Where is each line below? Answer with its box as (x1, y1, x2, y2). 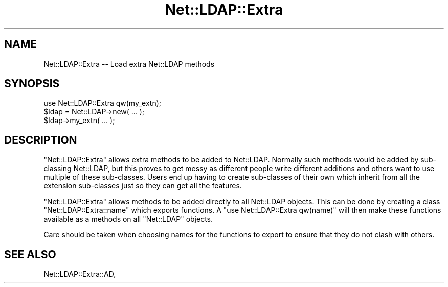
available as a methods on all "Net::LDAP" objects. (43, 214, 213, 224)
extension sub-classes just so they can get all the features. (43, 181, 242, 190)
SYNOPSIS (4, 77, 60, 90)
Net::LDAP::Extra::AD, (43, 270, 116, 279)
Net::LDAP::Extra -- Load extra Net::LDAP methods (43, 59, 215, 68)
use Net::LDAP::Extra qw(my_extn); (43, 99, 161, 108)
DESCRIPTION (4, 133, 77, 147)
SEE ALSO (4, 248, 56, 261)
